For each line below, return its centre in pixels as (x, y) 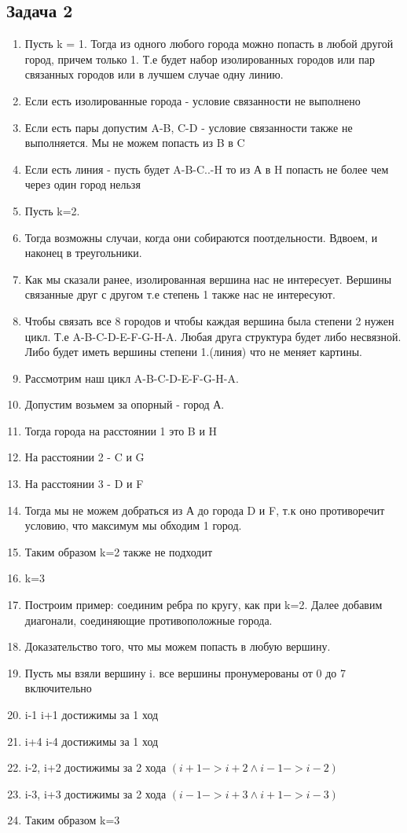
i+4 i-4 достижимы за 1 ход (92, 741)
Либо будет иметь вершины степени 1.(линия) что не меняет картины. (193, 352)
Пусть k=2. (52, 210)
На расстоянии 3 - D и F (84, 484)
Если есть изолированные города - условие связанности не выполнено (192, 100)
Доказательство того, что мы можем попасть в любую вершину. (178, 646)
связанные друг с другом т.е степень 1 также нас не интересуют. (180, 294)
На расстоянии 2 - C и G (84, 457)
